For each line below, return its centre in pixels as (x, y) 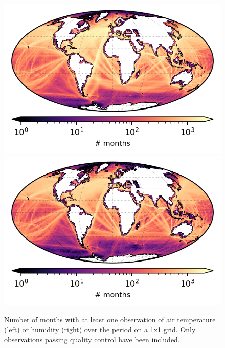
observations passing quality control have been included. (92, 339)
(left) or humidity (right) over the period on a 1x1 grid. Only (100, 329)
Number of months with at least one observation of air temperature (110, 319)
